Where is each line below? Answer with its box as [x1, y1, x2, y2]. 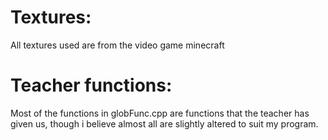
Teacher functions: [10, 74, 173, 97]
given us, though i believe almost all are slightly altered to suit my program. [10, 117, 319, 130]
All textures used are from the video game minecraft [10, 39, 225, 51]
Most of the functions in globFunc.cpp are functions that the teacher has [10, 107, 310, 119]
